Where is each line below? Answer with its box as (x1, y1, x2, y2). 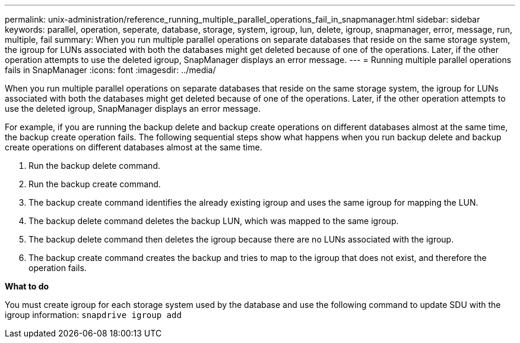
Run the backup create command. (28, 179, 161, 189)
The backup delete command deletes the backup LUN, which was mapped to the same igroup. (28, 216, 399, 226)
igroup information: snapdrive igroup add (5, 310, 182, 320)
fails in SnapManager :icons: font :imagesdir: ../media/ (5, 65, 216, 75)
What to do (5, 281, 49, 291)
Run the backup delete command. (28, 161, 160, 171)
